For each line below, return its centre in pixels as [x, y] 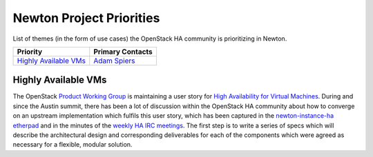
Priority [30, 52]
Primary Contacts [123, 52]
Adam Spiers [114, 61]
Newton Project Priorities [86, 18]
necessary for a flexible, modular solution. [73, 145]
